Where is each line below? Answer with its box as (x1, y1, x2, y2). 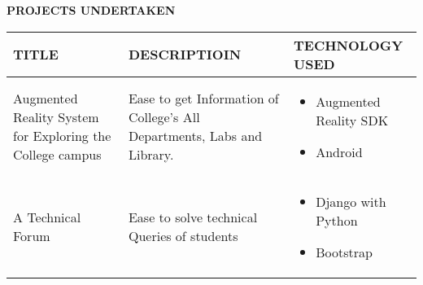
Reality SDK (316, 110, 389, 129)
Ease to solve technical (128, 208, 258, 227)
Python (316, 210, 358, 230)
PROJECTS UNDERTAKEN (7, 2, 176, 18)
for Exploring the (13, 126, 111, 146)
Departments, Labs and (128, 126, 263, 146)
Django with (316, 191, 386, 211)
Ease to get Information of (128, 89, 279, 108)
